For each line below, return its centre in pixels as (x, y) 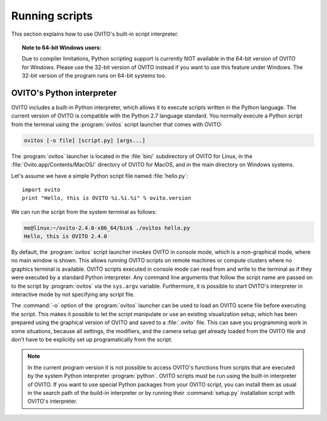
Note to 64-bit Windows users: (62, 47)
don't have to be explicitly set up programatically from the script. (92, 339)
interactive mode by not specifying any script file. (73, 294)
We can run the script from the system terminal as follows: (84, 211)
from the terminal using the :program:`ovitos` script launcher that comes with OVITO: (117, 124)
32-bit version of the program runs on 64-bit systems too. (94, 76)
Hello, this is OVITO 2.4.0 (65, 237)
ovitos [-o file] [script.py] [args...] (84, 140)
